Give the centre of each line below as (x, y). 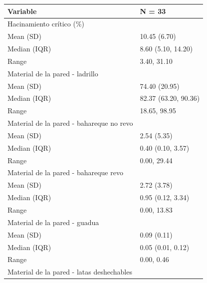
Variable (22, 11)
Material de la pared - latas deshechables (70, 272)
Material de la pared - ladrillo (53, 73)
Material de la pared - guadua (53, 222)
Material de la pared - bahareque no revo (70, 123)
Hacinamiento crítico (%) (46, 24)
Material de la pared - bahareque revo (65, 172)
